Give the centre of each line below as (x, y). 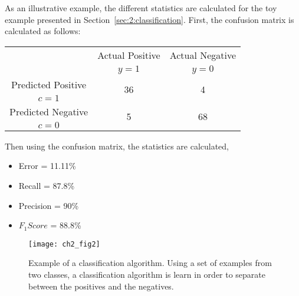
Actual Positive (129, 55)
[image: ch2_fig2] (64, 244)
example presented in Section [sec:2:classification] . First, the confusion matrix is (149, 19)
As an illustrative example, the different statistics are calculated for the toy (141, 8)
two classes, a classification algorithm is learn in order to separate (147, 274)
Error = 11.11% (47, 166)
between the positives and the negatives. (101, 286)
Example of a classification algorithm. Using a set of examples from (150, 263)
